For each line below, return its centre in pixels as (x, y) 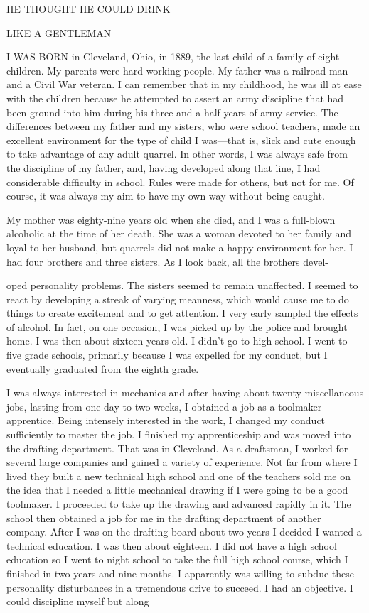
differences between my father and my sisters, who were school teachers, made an (183, 126)
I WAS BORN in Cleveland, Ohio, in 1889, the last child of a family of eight (173, 56)
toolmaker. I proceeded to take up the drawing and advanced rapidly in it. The (179, 504)
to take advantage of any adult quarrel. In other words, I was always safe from (177, 154)
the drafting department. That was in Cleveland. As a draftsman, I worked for (177, 448)
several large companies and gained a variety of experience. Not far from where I (182, 462)
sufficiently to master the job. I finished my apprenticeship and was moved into (179, 434)
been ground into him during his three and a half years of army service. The (172, 112)
